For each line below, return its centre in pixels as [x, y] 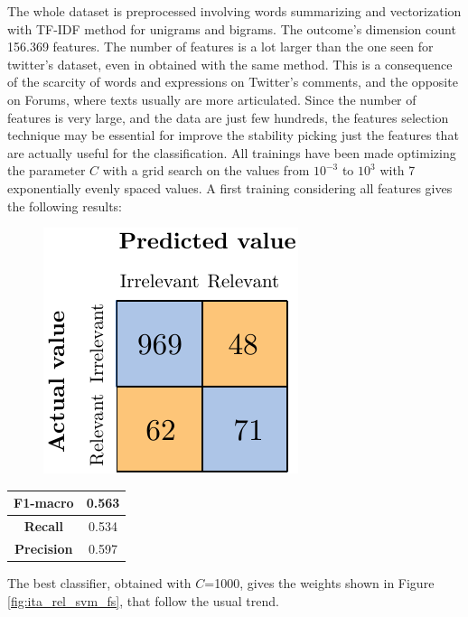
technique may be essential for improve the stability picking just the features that [233, 135]
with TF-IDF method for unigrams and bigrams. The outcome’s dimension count [232, 28]
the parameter [47, 170]
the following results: [65, 206]
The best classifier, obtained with [99, 583]
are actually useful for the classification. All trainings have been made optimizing [232, 152]
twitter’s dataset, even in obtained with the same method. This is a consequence [230, 64]
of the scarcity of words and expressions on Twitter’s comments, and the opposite [233, 82]
